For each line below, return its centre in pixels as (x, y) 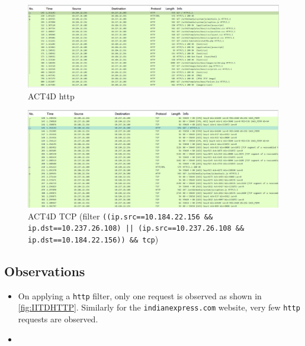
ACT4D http (51, 96)
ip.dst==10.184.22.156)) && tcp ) (93, 239)
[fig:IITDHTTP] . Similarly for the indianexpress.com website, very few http (159, 307)
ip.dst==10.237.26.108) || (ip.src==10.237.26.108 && (136, 229)
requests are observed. (58, 319)
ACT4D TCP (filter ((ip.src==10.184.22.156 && (121, 216)
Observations (45, 271)
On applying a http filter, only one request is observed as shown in (140, 295)
